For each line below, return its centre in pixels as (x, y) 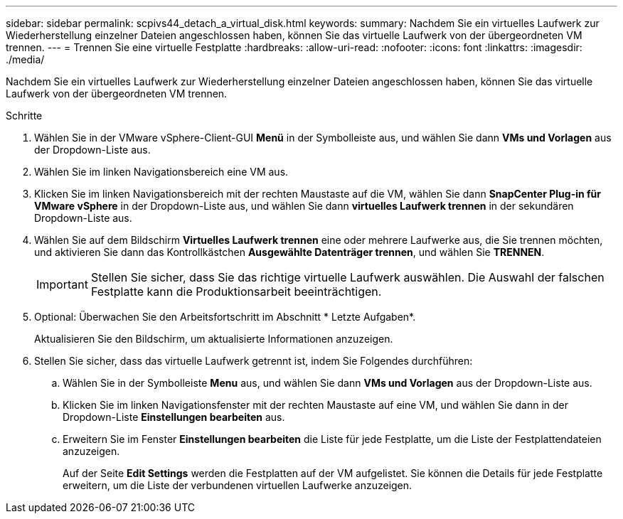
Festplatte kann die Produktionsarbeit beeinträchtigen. (236, 291)
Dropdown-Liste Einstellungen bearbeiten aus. (174, 417)
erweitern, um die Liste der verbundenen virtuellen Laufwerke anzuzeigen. (238, 485)
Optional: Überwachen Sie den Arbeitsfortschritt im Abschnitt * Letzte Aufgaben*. (225, 317)
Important (62, 284)
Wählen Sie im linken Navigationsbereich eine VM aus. (161, 172)
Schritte (24, 116)
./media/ (25, 59)
